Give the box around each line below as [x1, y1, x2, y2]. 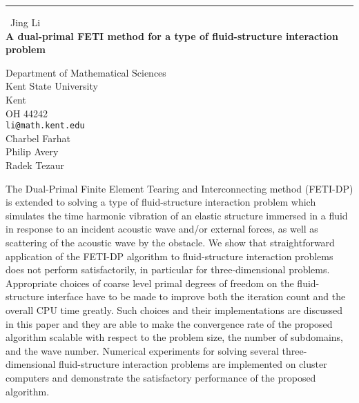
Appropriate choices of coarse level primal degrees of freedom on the [6, 275, 294, 290]
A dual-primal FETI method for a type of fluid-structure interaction [6, 28, 338, 43]
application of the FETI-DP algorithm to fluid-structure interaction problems [6, 248, 333, 263]
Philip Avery [6, 144, 59, 159]
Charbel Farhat [6, 130, 71, 145]
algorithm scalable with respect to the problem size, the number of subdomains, [6, 330, 343, 344]
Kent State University [6, 79, 98, 93]
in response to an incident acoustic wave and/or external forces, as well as [6, 222, 318, 236]
